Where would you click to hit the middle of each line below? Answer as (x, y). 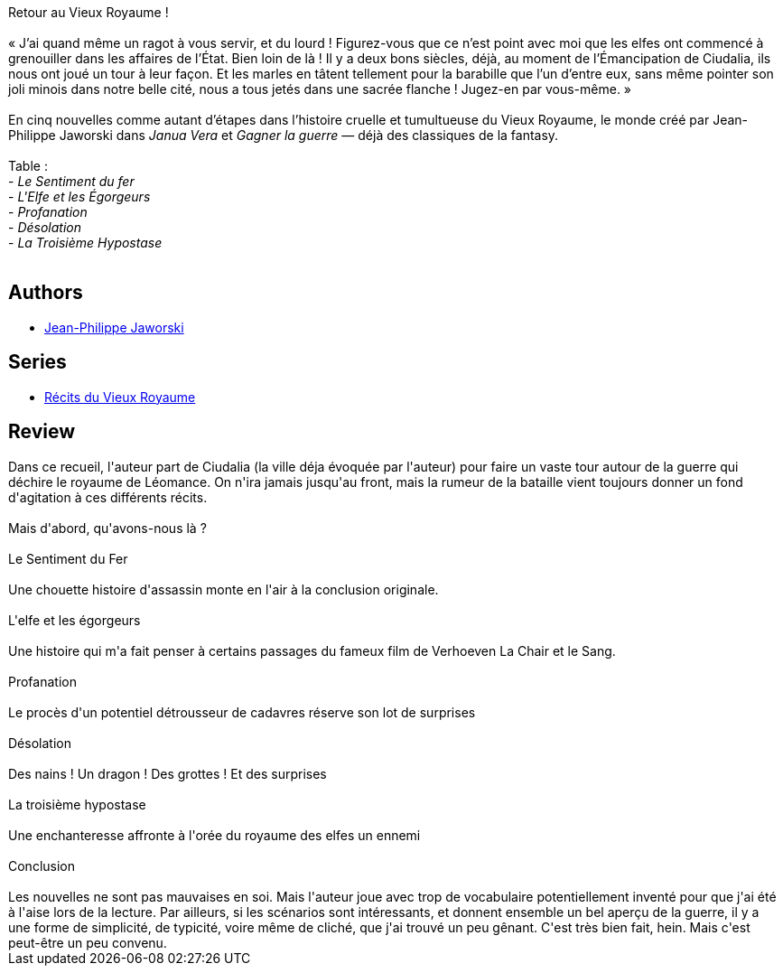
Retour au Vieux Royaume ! (89, 12)
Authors (46, 293)
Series (37, 362)
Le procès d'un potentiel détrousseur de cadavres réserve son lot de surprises (242, 712)
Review (42, 432)
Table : (28, 166)
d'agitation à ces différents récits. (108, 497)
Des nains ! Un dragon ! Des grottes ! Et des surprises (168, 773)
